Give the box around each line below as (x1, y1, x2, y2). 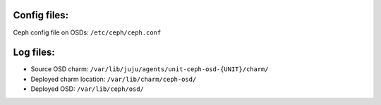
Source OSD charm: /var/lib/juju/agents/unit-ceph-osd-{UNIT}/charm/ (30, 65, 269, 73)
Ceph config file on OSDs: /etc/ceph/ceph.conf (13, 28, 162, 37)
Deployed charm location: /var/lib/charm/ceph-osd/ (30, 75, 197, 83)
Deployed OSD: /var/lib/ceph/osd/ (30, 85, 145, 93)
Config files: (13, 9, 69, 21)
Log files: (13, 47, 56, 58)
